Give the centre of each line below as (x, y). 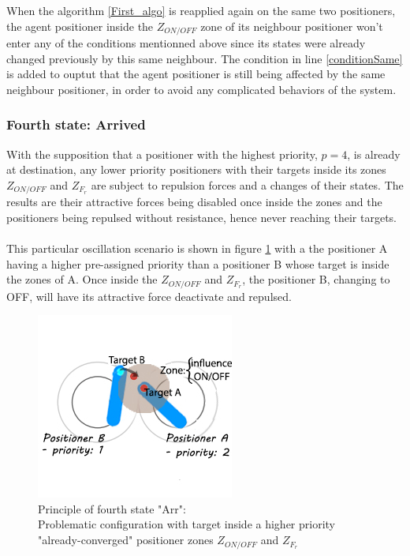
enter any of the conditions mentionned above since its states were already (186, 43)
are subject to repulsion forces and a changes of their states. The (247, 184)
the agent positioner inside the (80, 26)
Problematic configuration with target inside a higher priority (187, 524)
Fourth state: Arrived (76, 124)
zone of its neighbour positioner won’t (292, 26)
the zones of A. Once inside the (82, 279)
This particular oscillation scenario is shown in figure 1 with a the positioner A (197, 248)
